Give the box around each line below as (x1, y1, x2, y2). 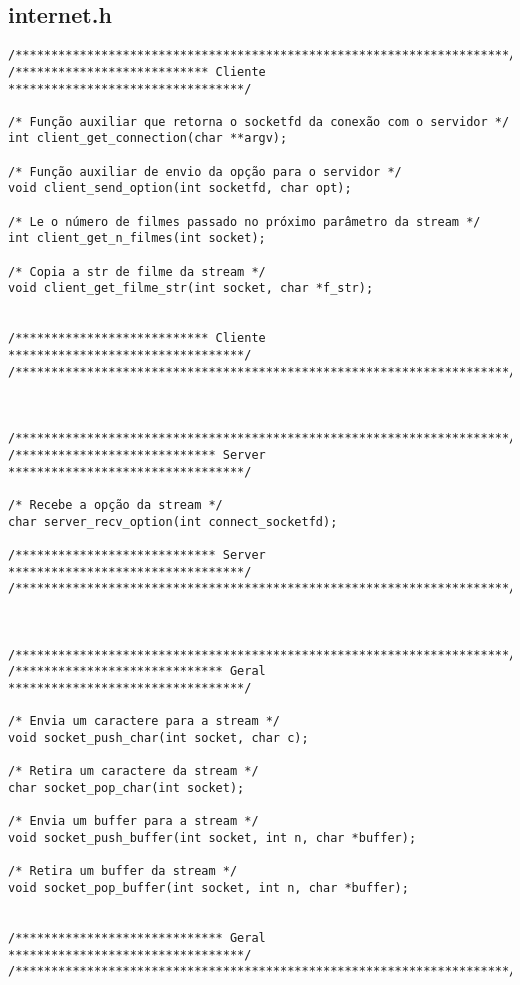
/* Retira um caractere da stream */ (8, 764, 259, 779)
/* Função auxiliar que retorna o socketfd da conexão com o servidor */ (8, 114, 510, 129)
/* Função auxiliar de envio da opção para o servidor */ (8, 164, 402, 179)
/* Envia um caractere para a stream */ (8, 714, 281, 729)
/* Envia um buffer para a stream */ (8, 814, 259, 829)
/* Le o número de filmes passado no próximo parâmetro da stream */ (8, 214, 481, 229)
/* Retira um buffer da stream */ (8, 864, 238, 879)
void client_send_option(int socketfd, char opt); (8, 181, 352, 196)
